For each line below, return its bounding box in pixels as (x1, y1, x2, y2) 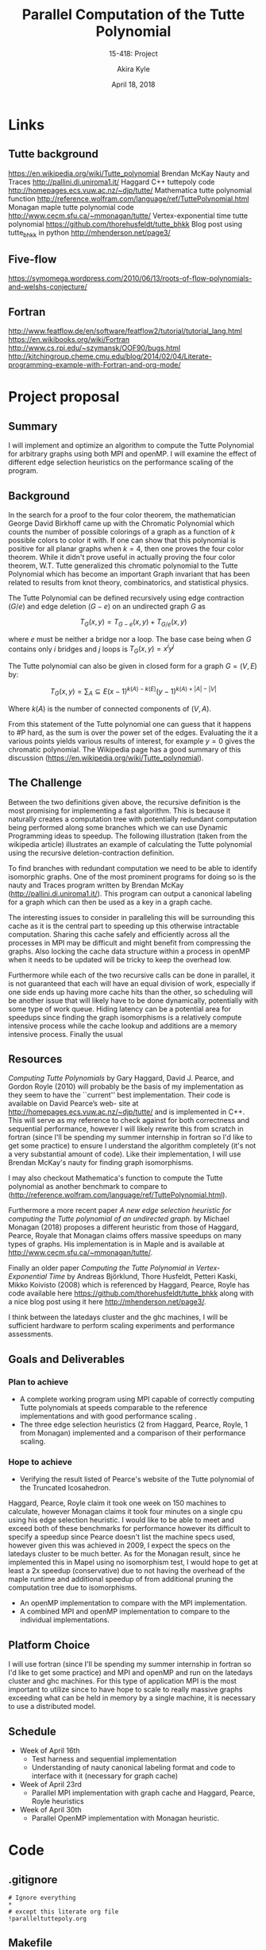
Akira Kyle (116, 64, 151, 73)
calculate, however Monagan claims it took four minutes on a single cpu (8, 1507, 243, 1517)
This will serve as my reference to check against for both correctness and (8, 1116, 250, 1125)
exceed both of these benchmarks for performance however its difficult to (8, 1524, 251, 1533)
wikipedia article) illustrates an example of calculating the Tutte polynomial (8, 839, 253, 849)
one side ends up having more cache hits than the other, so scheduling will (8, 987, 253, 996)
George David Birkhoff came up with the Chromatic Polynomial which (8, 519, 235, 528)
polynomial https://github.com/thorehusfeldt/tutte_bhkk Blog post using (8, 219, 243, 228)
